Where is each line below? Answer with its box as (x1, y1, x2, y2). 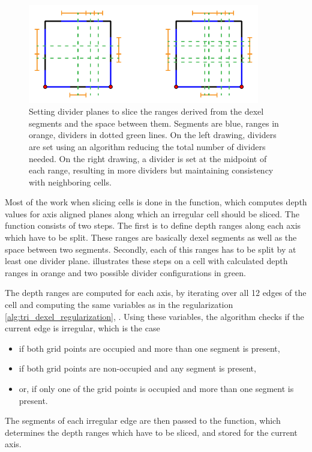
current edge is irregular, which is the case (5, 322, 160, 334)
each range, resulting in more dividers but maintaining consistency (29, 164, 274, 176)
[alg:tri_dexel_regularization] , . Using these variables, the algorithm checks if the (5, 310, 304, 322)
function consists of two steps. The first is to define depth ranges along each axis (5, 219, 301, 232)
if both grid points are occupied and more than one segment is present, (19, 342, 280, 354)
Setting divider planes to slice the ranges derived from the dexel (29, 105, 264, 118)
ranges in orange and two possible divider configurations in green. (5, 266, 246, 279)
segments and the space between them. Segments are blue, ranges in (29, 116, 279, 129)
